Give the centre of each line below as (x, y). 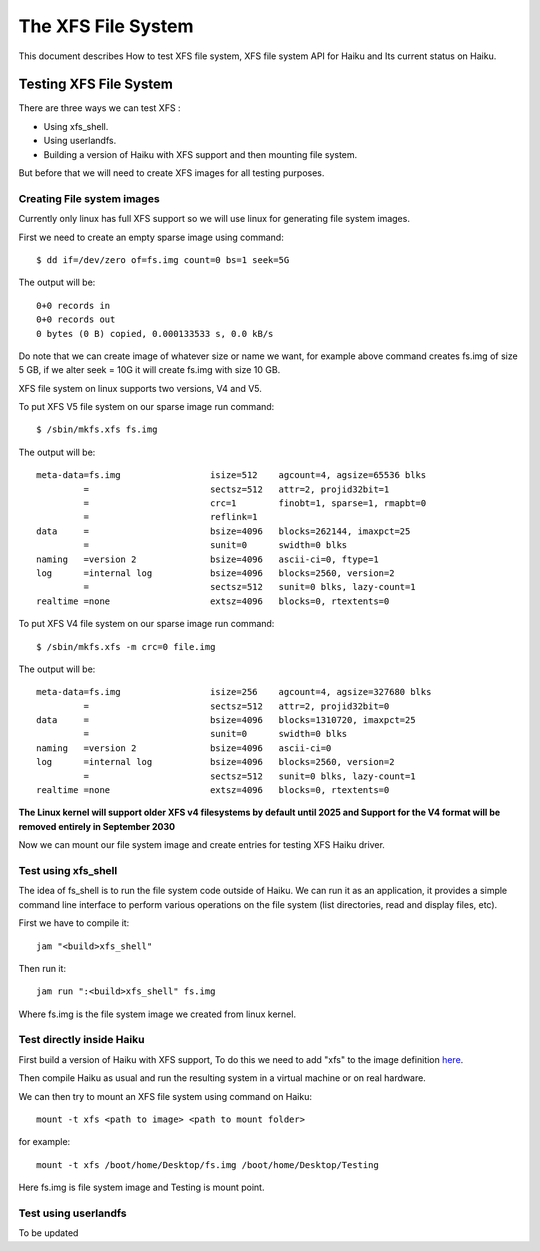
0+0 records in (73, 305)
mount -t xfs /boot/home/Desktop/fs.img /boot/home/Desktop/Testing (207, 1164)
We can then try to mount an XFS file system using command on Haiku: (165, 1096)
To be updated (48, 1233)
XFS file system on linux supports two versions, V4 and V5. (140, 388)
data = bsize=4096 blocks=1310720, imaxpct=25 (226, 720)
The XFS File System (106, 26)
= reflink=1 (171, 517)
